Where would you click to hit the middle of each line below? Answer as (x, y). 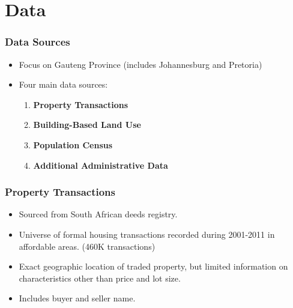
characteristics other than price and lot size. (100, 278)
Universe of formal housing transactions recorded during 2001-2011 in (147, 234)
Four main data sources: (63, 84)
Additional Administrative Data (101, 165)
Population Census (73, 144)
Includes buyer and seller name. (77, 298)
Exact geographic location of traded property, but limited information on (153, 266)
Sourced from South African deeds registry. (98, 214)
